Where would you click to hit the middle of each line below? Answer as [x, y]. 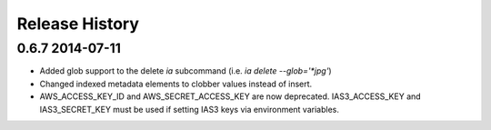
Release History [78, 24]
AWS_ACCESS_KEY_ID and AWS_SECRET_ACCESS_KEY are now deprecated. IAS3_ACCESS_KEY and [230, 96]
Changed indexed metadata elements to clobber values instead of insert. [176, 84]
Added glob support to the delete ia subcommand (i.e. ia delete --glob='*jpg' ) [185, 71]
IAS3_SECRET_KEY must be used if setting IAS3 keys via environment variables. [190, 109]
